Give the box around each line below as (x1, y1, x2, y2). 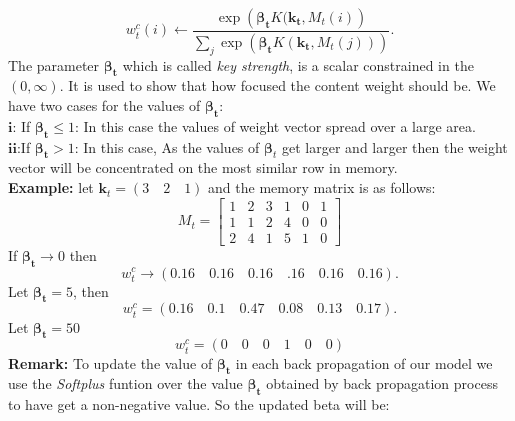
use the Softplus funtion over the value (8, 373, 243, 394)
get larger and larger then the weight (282, 136, 508, 157)
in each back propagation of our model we (235, 352, 493, 373)
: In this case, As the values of (74, 136, 260, 157)
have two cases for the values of (8, 95, 201, 116)
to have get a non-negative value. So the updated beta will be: (8, 394, 390, 415)
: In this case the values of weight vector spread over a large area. (74, 115, 476, 136)
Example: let (8, 177, 94, 198)
